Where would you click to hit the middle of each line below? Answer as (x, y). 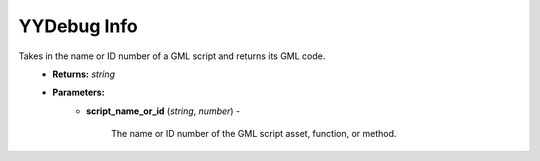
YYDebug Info (78, 26)
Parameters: (78, 92)
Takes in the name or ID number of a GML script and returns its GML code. (172, 56)
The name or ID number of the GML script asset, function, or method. (254, 134)
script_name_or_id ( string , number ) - (163, 111)
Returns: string (83, 74)
